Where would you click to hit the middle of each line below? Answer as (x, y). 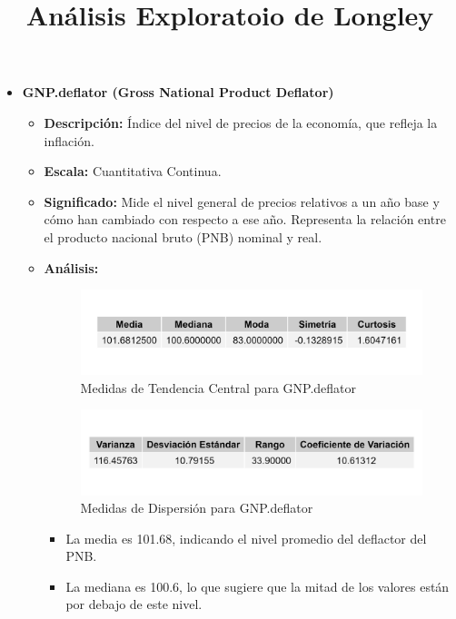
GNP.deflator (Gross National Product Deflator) (178, 92)
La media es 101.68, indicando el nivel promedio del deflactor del (246, 538)
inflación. (69, 140)
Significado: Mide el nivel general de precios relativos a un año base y (242, 201)
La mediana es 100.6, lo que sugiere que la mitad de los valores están (258, 586)
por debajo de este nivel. (134, 604)
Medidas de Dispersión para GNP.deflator (197, 508)
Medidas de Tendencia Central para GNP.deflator (218, 387)
